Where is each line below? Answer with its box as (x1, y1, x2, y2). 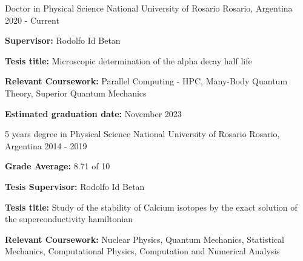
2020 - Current (5, 13, 59, 26)
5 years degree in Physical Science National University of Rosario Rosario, (5, 127, 280, 140)
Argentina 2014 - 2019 (5, 139, 87, 152)
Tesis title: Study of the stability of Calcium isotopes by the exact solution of (5, 200, 298, 213)
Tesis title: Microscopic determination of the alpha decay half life (5, 54, 252, 67)
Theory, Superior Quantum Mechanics (5, 86, 147, 99)
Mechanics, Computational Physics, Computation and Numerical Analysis (5, 245, 280, 257)
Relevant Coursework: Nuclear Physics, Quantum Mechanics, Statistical (5, 232, 284, 245)
